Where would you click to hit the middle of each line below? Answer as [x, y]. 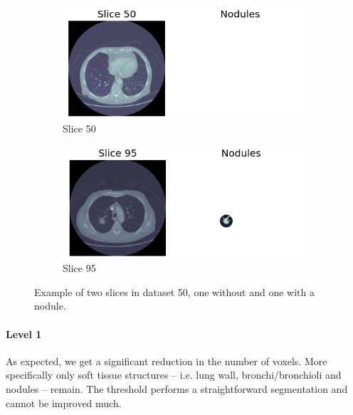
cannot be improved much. [64, 403]
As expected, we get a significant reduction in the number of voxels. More [167, 361]
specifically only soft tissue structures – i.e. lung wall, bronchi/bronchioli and [174, 375]
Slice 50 [79, 128]
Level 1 [24, 333]
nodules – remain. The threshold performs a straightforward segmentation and [177, 389]
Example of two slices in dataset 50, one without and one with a [174, 291]
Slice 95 [79, 268]
